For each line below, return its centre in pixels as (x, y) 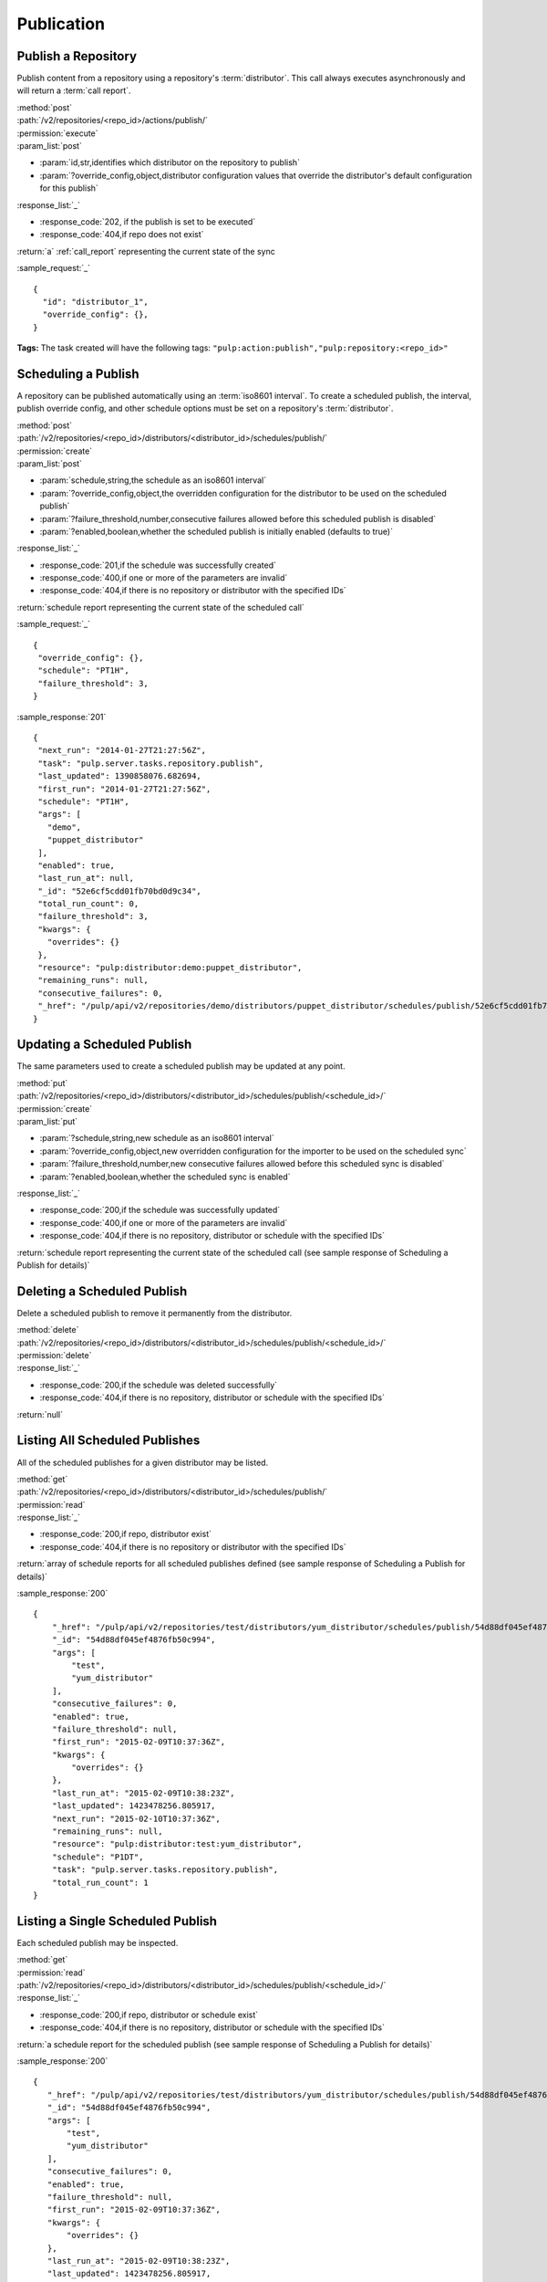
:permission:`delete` (54, 1356)
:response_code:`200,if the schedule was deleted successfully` (159, 1385)
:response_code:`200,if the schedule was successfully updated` (160, 1210)
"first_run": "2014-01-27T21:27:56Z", (124, 789)
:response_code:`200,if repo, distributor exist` (125, 1534)
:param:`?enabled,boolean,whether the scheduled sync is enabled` (165, 1177)
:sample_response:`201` (62, 717)
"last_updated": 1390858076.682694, (120, 776)
